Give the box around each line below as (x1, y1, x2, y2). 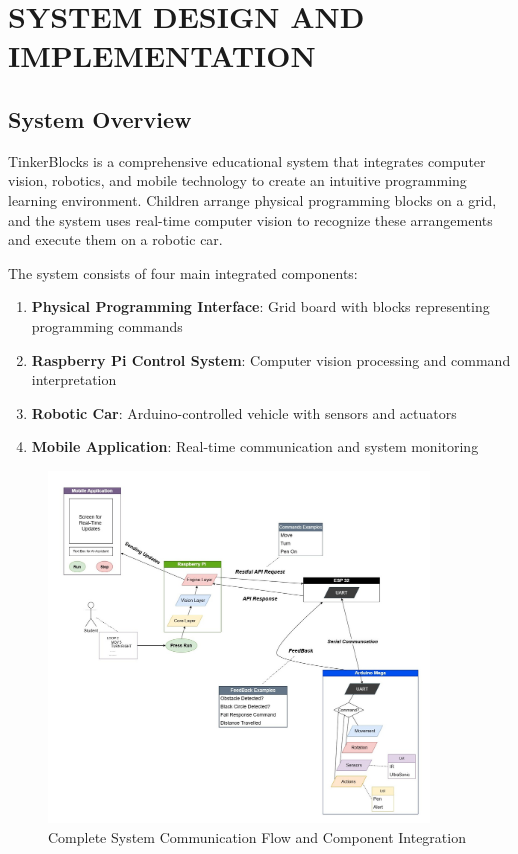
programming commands (31, 315, 183, 336)
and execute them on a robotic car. (8, 229, 223, 250)
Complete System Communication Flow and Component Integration (48, 826, 466, 847)
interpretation (31, 369, 117, 390)
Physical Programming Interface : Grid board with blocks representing (31, 296, 490, 317)
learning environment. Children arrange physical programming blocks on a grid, (8, 189, 497, 210)
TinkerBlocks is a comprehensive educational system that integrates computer (8, 150, 486, 171)
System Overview (8, 103, 192, 134)
